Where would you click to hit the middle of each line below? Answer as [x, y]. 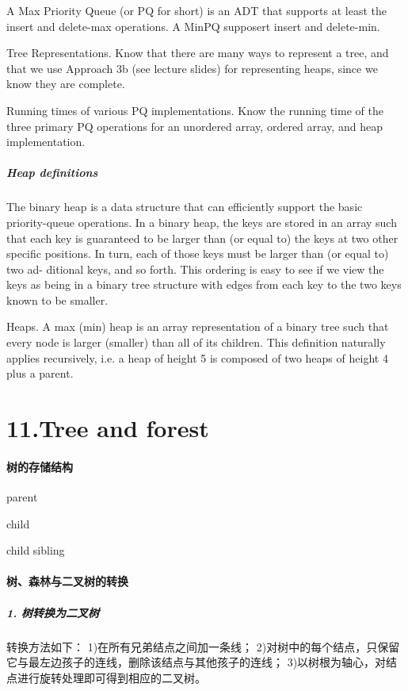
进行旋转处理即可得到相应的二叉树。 [111, 677]
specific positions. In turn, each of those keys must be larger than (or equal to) [198, 253]
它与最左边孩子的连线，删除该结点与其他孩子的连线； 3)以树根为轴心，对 [196, 662]
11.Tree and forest [108, 428]
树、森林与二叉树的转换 [67, 581]
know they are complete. [66, 84]
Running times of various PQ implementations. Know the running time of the [195, 110]
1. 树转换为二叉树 [53, 612]
